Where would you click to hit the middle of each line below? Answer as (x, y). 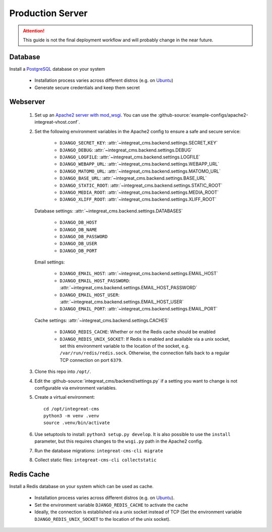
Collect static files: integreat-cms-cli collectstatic (95, 460)
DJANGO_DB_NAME (79, 229)
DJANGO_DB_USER (79, 244)
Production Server (48, 13)
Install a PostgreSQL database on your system (57, 69)
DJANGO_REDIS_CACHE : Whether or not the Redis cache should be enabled (138, 332)
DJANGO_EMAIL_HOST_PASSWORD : (95, 281)
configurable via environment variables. (76, 388)
